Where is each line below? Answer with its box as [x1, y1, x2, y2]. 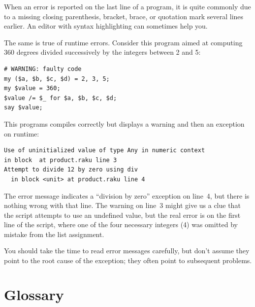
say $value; [4, 104, 43, 111]
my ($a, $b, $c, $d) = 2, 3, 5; [4, 75, 110, 82]
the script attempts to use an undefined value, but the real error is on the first [4, 209, 241, 220]
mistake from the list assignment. [4, 229, 104, 239]
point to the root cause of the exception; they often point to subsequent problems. [4, 255, 252, 266]
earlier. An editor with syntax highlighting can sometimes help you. [4, 21, 208, 31]
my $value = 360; [4, 85, 61, 92]
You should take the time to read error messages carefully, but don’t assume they [4, 245, 250, 256]
